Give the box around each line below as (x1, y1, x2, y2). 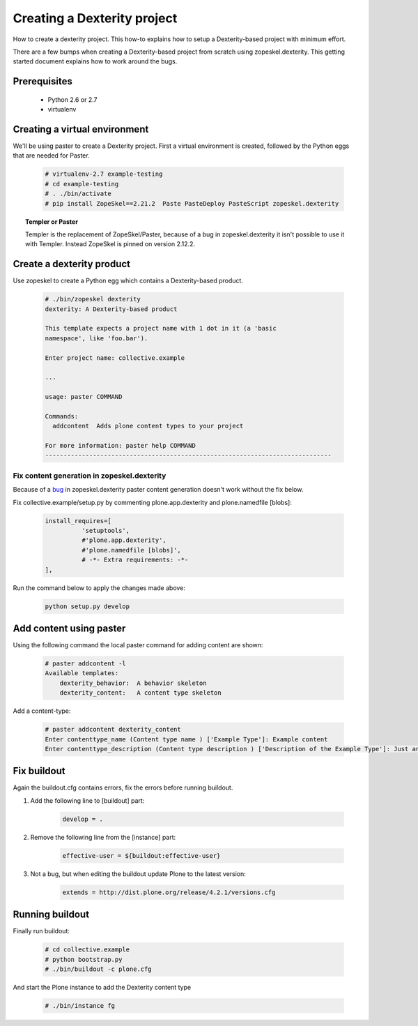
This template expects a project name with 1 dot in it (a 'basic (45, 324, 277, 333)
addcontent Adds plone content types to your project (52, 422, 244, 430)
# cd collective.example (45, 946, 130, 953)
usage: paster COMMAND (45, 393, 123, 401)
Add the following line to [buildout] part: (30, 796, 145, 805)
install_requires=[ (45, 517, 111, 525)
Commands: (45, 412, 79, 420)
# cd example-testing (45, 180, 119, 188)
